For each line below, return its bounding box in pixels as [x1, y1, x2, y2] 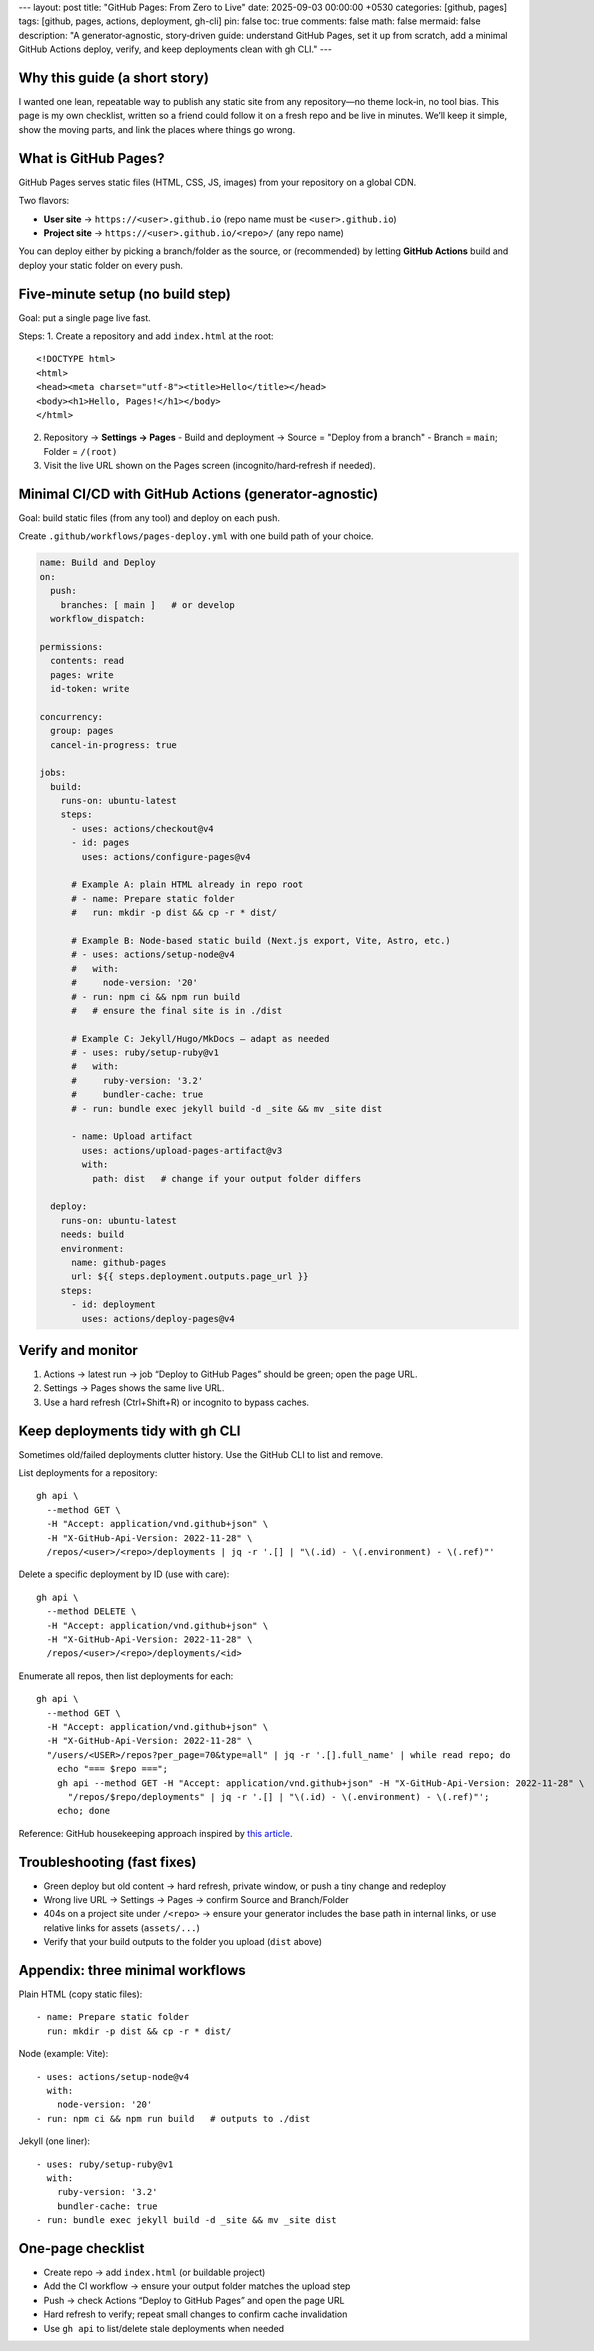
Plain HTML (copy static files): [18, 1988, 143, 2000]
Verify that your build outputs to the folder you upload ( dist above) [43, 1936, 323, 1948]
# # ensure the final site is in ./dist [71, 1005, 283, 1016]
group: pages [50, 725, 114, 737]
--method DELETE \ [46, 1606, 137, 1617]
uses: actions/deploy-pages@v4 [81, 1313, 235, 1324]
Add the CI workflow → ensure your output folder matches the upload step [43, 2280, 351, 2292]
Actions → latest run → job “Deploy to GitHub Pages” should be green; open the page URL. [43, 1368, 419, 1380]
